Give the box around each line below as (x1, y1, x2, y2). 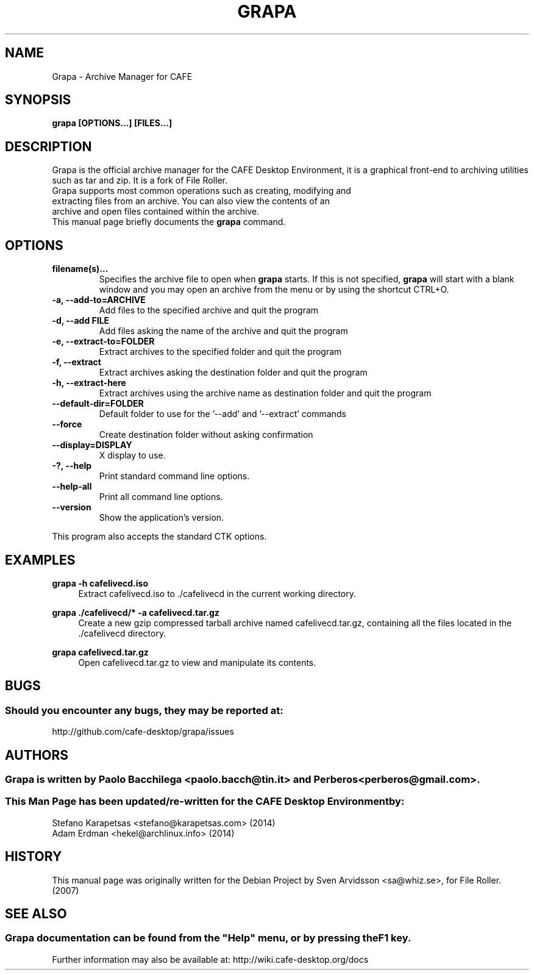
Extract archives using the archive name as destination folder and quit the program (99, 388, 432, 399)
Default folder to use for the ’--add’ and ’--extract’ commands (99, 409, 346, 420)
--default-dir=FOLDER (52, 398, 144, 409)
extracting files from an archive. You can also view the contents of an (52, 196, 330, 207)
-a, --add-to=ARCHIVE (52, 295, 146, 305)
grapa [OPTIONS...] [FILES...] (52, 118, 173, 129)
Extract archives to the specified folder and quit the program (99, 346, 342, 357)
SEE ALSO (5, 906, 67, 922)
